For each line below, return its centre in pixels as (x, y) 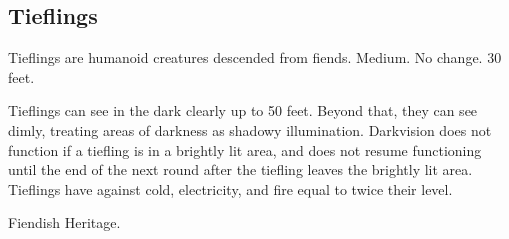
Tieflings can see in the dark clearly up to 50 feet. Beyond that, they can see (243, 110)
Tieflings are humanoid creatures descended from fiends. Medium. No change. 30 (255, 57)
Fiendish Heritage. (64, 222)
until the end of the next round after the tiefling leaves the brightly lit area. (240, 169)
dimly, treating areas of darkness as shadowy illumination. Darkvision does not (250, 129)
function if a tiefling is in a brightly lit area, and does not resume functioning (245, 149)
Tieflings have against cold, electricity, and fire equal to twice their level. (230, 188)
